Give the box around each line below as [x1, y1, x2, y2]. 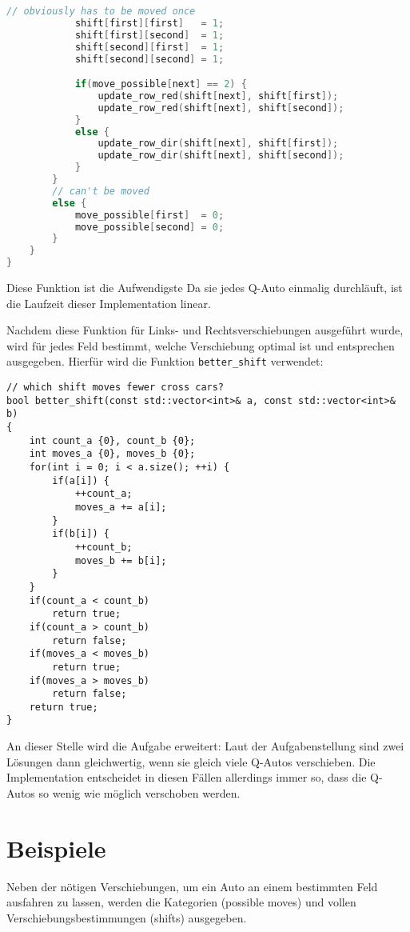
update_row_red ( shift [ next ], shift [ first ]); [98, 90, 339, 102]
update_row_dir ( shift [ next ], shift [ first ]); [98, 138, 339, 150]
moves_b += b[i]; [74, 554, 167, 566]
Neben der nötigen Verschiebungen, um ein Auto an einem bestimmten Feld [6, 878, 378, 894]
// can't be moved [52, 185, 149, 197]
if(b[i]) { [52, 528, 109, 540]
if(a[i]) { [52, 474, 109, 486]
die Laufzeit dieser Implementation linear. [6, 294, 211, 311]
